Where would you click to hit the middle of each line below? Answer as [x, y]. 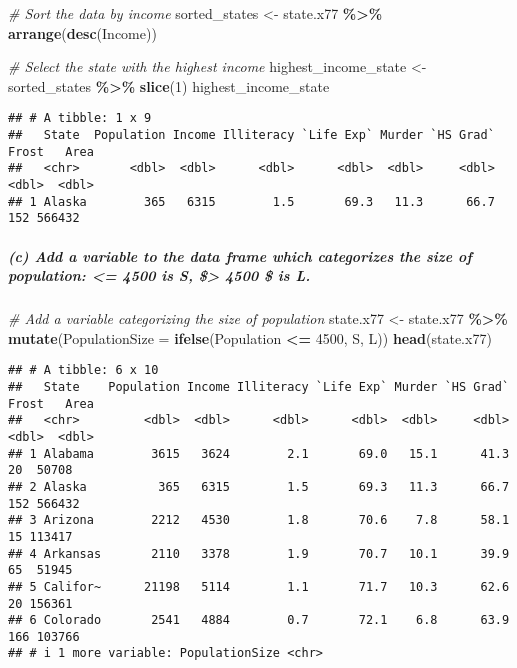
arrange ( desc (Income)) [82, 32]
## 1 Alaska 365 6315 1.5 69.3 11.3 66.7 [251, 201]
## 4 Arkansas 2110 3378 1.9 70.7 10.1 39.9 [259, 553]
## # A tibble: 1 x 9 [80, 118]
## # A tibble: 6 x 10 [83, 370]
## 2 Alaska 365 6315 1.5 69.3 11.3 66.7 [259, 486]
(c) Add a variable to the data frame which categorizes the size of [240, 255]
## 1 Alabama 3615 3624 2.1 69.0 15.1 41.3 [259, 453]
